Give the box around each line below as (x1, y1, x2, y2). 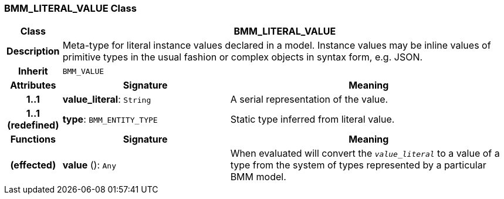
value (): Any (62, 159, 116, 171)
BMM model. (230, 171, 286, 183)
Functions (10, 133, 56, 146)
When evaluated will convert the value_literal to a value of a (230, 147, 500, 160)
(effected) (10, 159, 56, 171)
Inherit (18, 65, 48, 77)
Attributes (10, 79, 56, 92)
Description (6, 45, 60, 58)
